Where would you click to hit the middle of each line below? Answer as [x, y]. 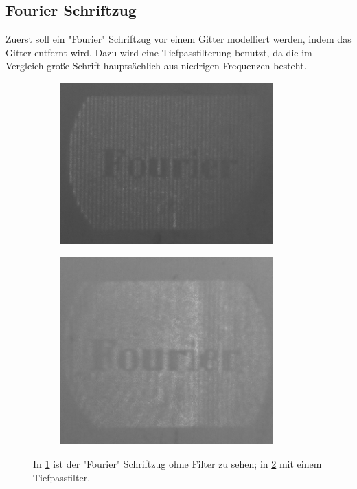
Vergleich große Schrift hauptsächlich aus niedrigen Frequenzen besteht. [156, 66]
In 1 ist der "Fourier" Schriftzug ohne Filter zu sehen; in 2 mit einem [177, 464]
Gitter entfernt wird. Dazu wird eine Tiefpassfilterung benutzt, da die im [159, 52]
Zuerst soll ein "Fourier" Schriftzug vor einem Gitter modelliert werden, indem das [178, 39]
